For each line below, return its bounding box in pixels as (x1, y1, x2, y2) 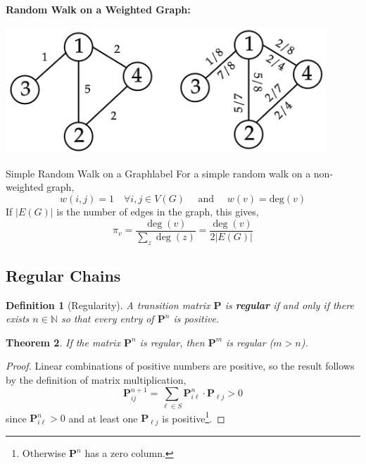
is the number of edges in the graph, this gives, (56, 204, 259, 219)
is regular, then (139, 334, 205, 349)
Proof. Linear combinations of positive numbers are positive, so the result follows (6, 358, 355, 373)
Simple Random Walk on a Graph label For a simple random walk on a (6, 165, 311, 180)
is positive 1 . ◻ (162, 408, 225, 425)
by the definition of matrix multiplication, (6, 372, 187, 387)
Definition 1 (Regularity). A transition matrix (6, 297, 210, 312)
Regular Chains (6, 264, 121, 286)
